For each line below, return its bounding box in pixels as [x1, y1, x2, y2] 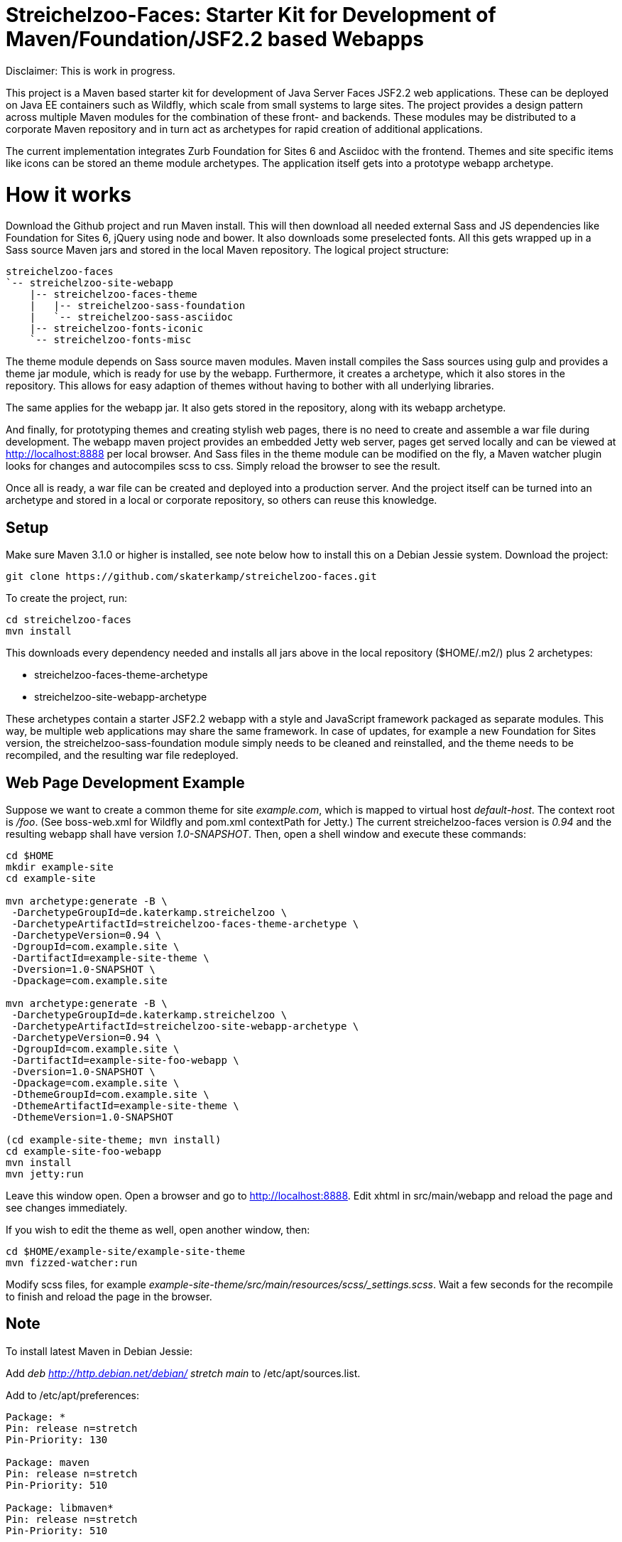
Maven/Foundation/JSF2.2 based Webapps [6, 27, 424, 51]
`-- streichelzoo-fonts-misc [29, 334, 192, 346]
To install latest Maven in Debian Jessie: [6, 1344, 193, 1357]
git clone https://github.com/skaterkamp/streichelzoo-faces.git [6, 571, 377, 583]
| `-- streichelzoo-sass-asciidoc [29, 311, 234, 323]
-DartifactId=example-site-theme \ [11, 951, 209, 964]
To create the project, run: [6, 592, 127, 605]
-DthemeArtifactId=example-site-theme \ [11, 1099, 239, 1111]
